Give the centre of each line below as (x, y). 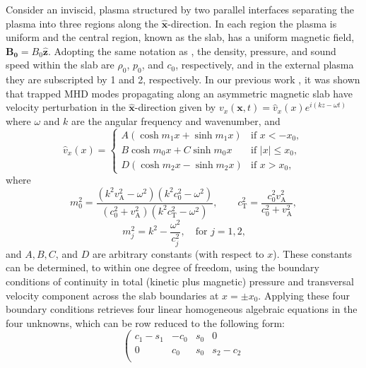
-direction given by (175, 107)
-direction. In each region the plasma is (252, 23)
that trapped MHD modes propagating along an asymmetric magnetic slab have (179, 93)
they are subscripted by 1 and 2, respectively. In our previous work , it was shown (183, 79)
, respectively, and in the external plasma (265, 65)
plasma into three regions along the (82, 23)
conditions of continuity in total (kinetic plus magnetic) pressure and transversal (180, 281)
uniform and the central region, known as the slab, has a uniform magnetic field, (180, 37)
